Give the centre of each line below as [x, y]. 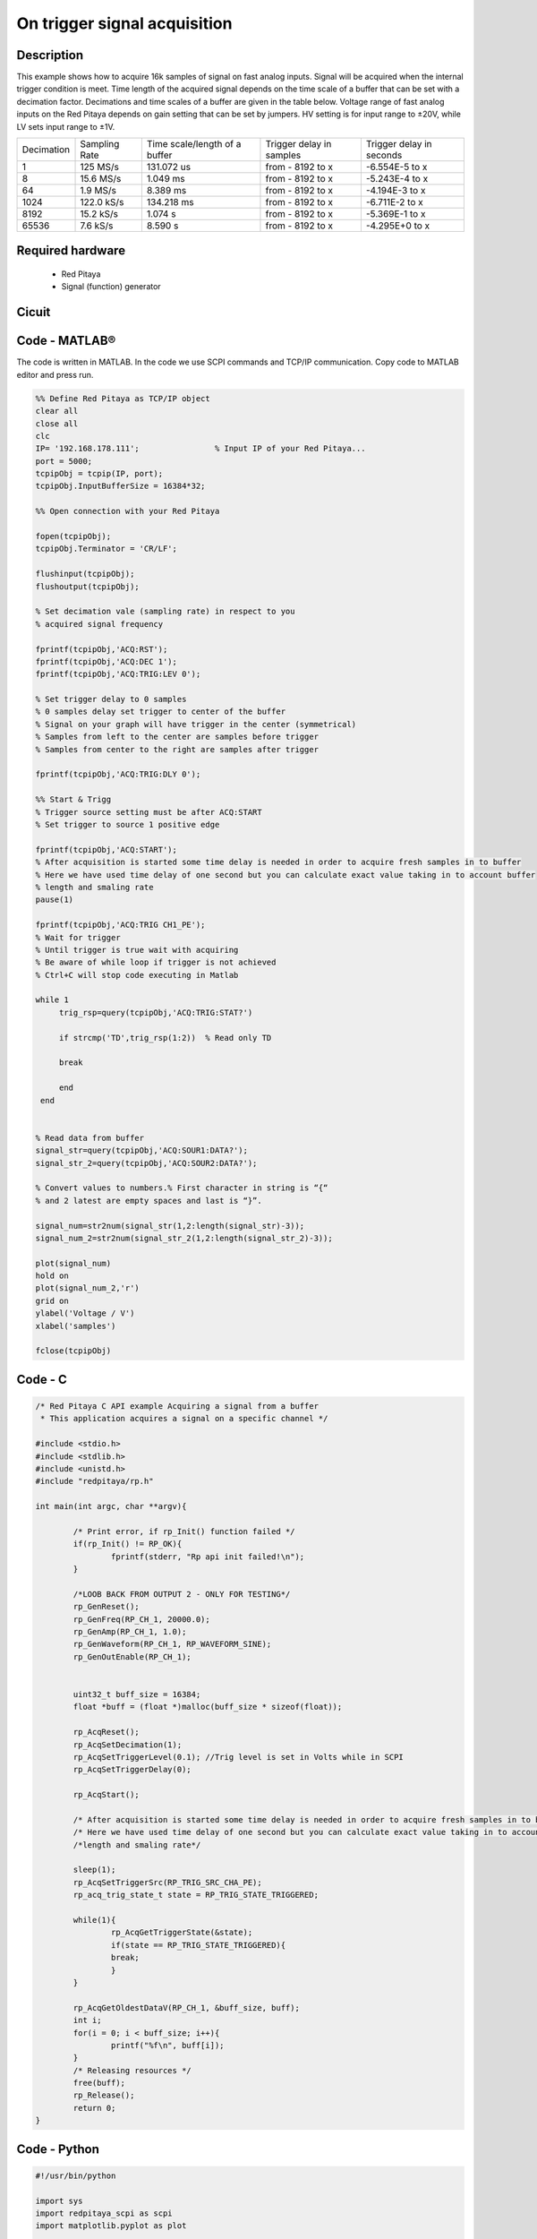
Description [50, 55]
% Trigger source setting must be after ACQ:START [149, 812]
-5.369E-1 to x [396, 214]
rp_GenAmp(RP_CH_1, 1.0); [130, 1632]
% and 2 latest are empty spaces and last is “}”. [149, 1201]
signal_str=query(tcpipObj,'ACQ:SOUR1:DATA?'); [141, 1150]
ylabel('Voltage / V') [85, 1313]
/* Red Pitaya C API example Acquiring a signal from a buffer [177, 1406]
